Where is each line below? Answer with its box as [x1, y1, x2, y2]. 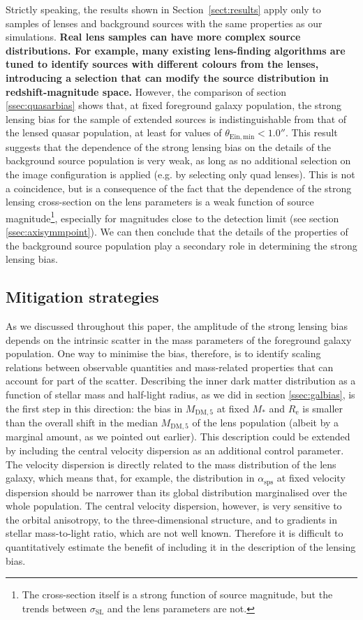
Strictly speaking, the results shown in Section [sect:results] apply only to [6, 2, 321, 16]
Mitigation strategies [6, 286, 159, 308]
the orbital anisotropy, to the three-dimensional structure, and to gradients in [6, 512, 338, 526]
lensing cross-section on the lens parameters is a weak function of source [6, 194, 314, 209]
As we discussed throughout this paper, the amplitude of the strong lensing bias [6, 319, 348, 333]
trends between [22, 600, 87, 615]
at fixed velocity [276, 470, 346, 485]
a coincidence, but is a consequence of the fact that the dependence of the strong [6, 180, 352, 195]
